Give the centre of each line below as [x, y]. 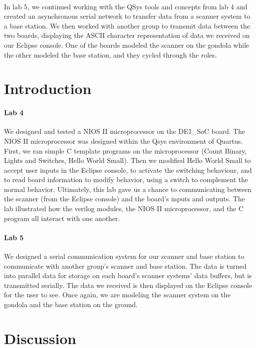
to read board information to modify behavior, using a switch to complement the [126, 179]
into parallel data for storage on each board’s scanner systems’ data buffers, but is [128, 275]
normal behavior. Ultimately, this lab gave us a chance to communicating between [128, 189]
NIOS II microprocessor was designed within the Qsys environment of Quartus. [124, 141]
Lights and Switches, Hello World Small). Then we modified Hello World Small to [128, 160]
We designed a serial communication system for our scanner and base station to [124, 256]
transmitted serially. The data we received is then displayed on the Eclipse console [128, 285]
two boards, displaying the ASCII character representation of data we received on [127, 35]
